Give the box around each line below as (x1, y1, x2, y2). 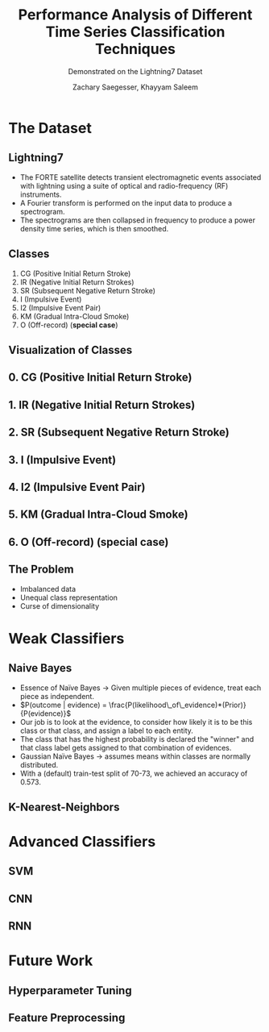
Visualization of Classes (8, 343, 133, 356)
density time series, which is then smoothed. (19, 223, 169, 233)
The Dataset (8, 119, 93, 137)
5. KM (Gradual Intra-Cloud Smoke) (8, 508, 188, 522)
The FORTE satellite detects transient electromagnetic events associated (19, 172, 262, 182)
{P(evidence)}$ (19, 708, 71, 718)
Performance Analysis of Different (18, 6, 253, 24)
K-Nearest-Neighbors (8, 800, 120, 814)
